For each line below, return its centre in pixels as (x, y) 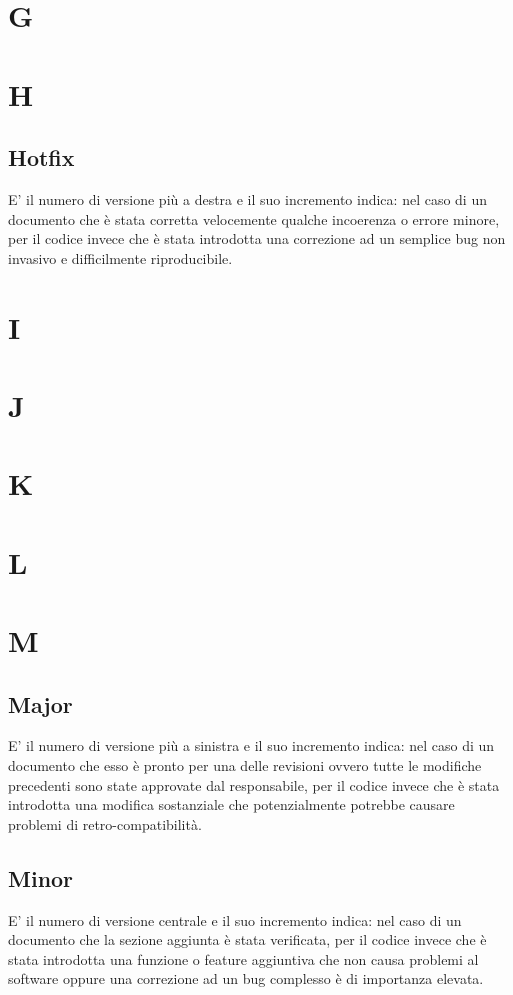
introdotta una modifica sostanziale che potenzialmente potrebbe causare (231, 804)
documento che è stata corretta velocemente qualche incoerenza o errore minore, (254, 218)
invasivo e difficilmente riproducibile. (120, 257)
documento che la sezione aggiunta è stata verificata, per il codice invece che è (247, 939)
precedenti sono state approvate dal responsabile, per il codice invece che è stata (254, 784)
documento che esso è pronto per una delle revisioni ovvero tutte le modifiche (245, 765)
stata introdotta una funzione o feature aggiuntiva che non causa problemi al (243, 958)
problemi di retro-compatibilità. (105, 823)
